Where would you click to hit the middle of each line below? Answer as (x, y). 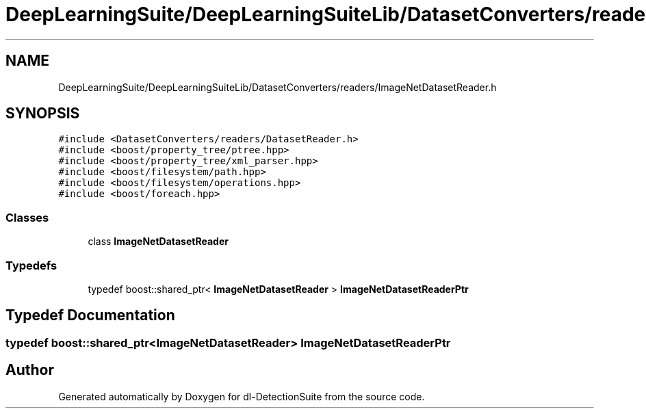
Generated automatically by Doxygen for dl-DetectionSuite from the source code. (242, 396)
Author (30, 370)
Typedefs (31, 265)
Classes (27, 217)
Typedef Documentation (90, 315)
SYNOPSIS (43, 114)
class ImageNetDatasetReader (158, 242)
